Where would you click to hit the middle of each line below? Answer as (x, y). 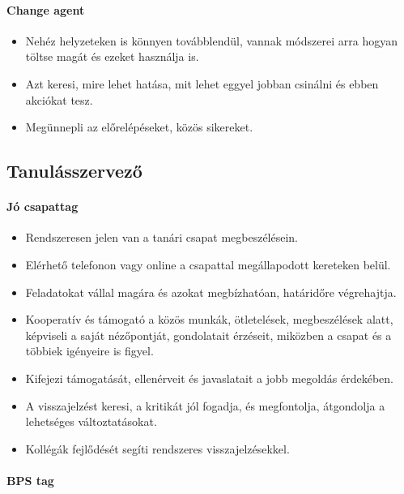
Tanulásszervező (74, 171)
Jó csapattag (43, 206)
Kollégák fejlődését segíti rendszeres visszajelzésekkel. (157, 448)
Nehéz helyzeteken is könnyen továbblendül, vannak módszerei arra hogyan (211, 40)
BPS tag (30, 480)
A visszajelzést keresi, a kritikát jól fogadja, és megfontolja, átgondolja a (205, 405)
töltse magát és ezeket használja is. (112, 56)
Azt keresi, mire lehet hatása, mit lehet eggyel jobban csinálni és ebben (202, 83)
